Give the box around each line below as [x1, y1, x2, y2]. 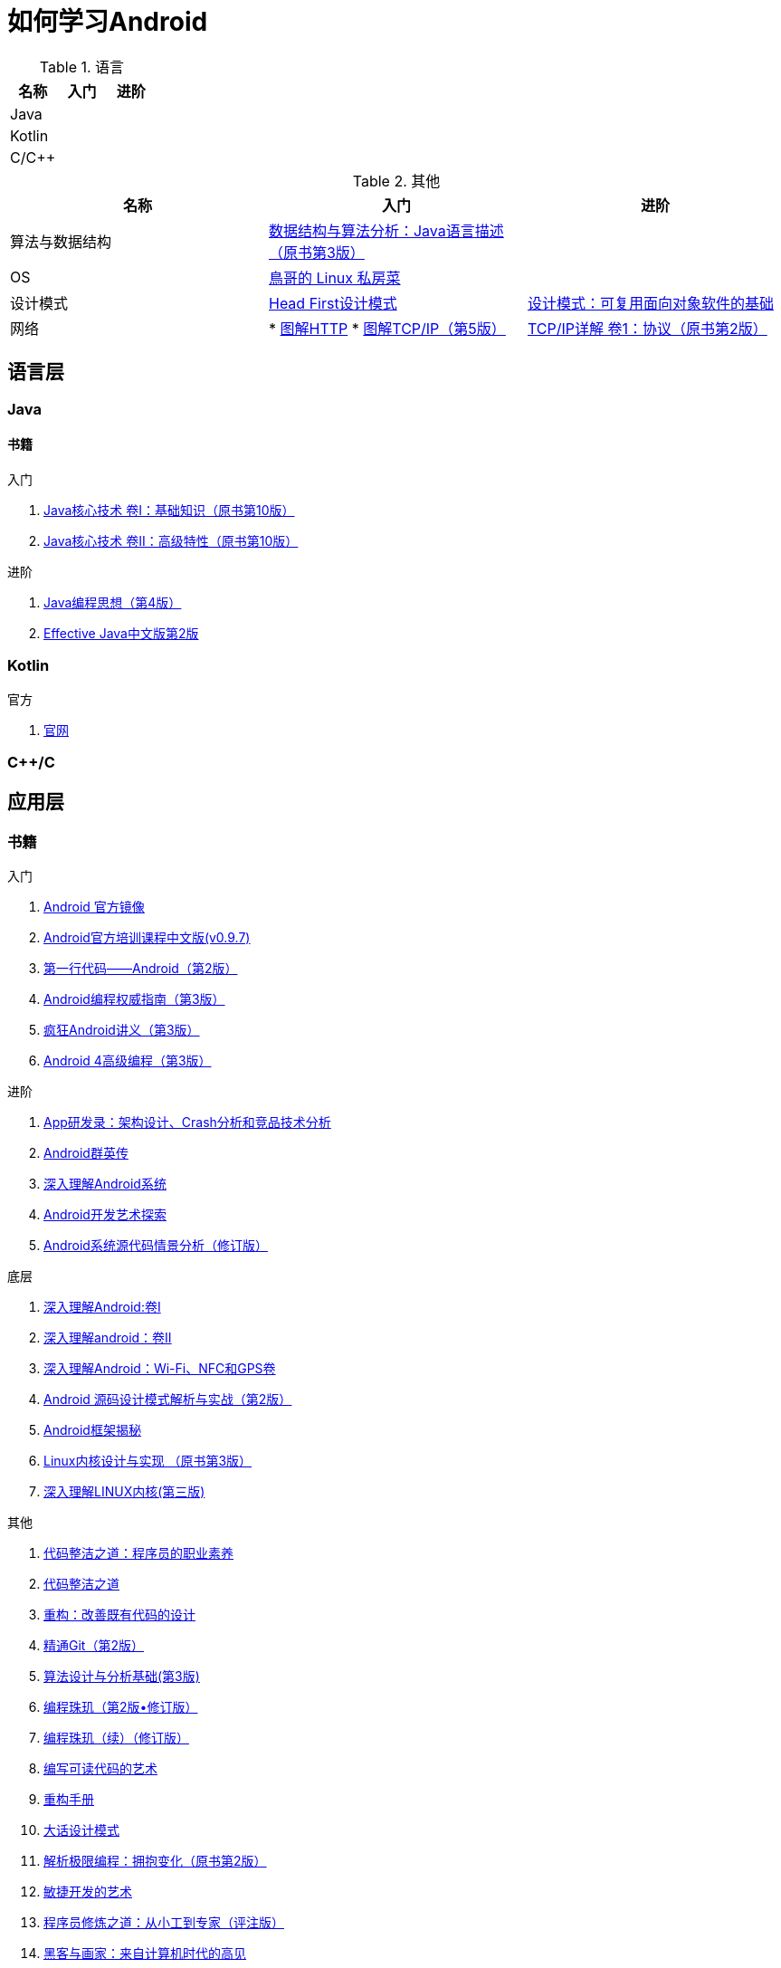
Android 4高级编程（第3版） [43, 1053, 212, 1069]
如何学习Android [7, 6, 208, 37]
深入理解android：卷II [43, 1330, 172, 1346]
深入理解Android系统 [43, 1176, 167, 1192]
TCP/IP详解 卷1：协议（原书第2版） [527, 319, 767, 338]
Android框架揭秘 [43, 1422, 141, 1438]
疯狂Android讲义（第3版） [43, 1022, 200, 1038]
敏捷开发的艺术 [43, 1884, 132, 1900]
